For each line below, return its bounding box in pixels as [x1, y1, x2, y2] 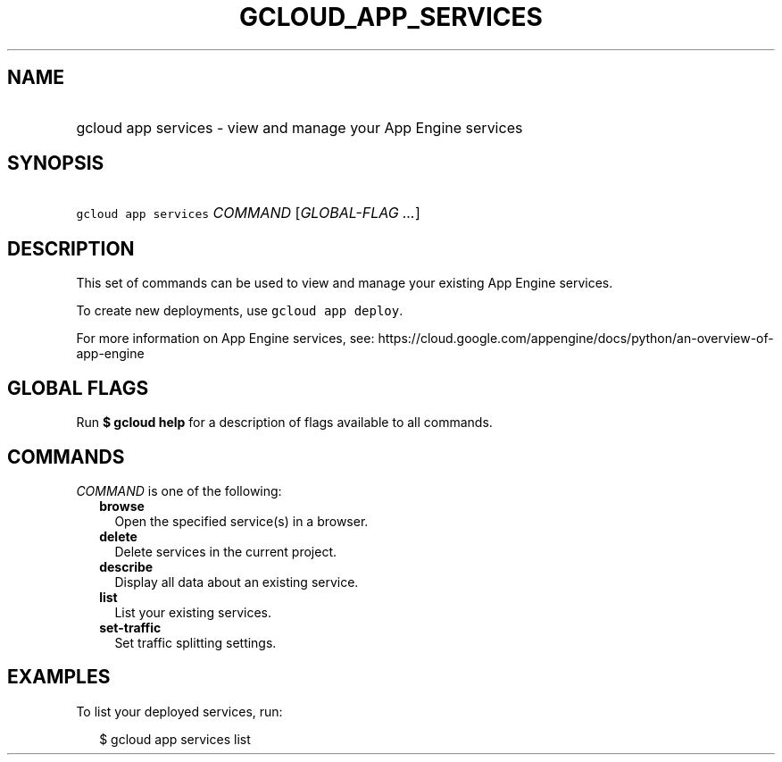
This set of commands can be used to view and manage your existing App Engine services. [76, 275, 613, 291]
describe [99, 558, 154, 574]
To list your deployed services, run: [76, 703, 283, 719]
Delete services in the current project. [114, 543, 337, 559]
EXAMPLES [7, 666, 111, 689]
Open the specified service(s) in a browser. [114, 513, 369, 529]
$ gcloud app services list [99, 731, 251, 747]
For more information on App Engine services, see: [76, 331, 375, 347]
